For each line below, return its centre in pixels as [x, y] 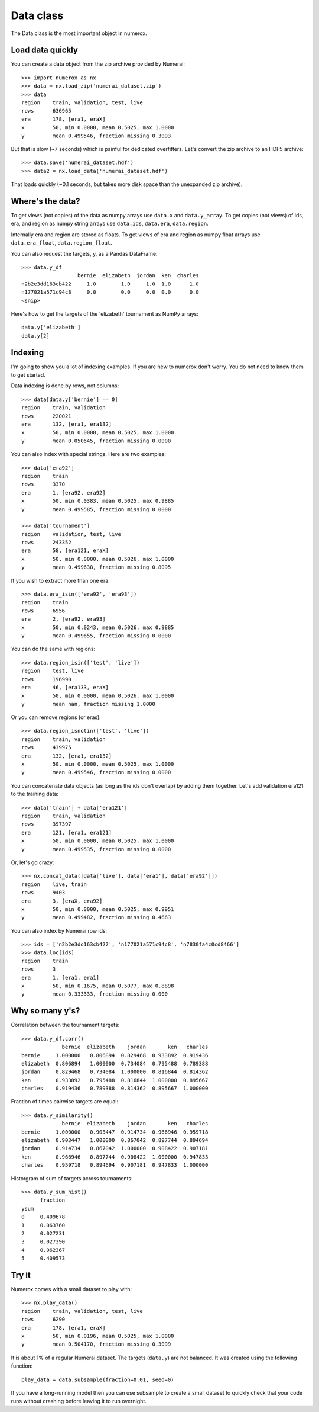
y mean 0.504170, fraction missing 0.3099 [96, 1344]
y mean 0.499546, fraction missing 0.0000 [96, 772]
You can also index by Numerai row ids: [59, 930]
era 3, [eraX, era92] [62, 901]
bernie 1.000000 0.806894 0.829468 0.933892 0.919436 [115, 1055]
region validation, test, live [71, 534]
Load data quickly [44, 50]
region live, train [54, 884]
